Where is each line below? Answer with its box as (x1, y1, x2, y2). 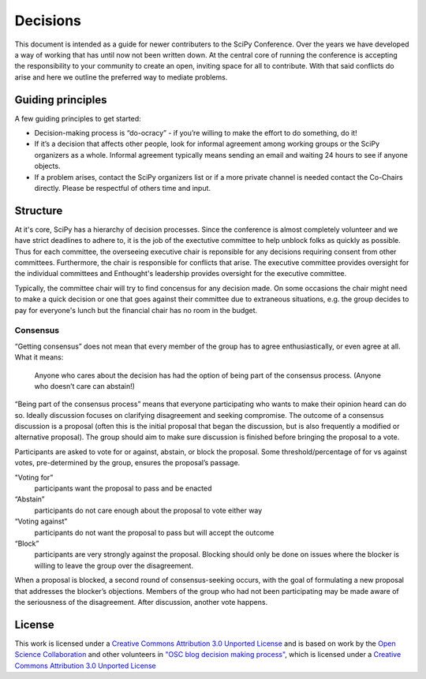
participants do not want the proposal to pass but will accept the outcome (34, 528, 275, 537)
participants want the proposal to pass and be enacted (34, 483, 212, 493)
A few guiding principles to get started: (14, 114, 141, 123)
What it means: (14, 353, 64, 362)
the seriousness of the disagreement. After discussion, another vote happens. (14, 597, 268, 606)
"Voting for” (14, 472, 54, 482)
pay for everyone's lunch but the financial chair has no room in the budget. (14, 305, 258, 315)
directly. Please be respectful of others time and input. (34, 183, 211, 192)
